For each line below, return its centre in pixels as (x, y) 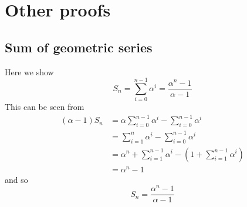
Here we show (29, 71)
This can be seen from (45, 107)
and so (16, 179)
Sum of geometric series (79, 47)
